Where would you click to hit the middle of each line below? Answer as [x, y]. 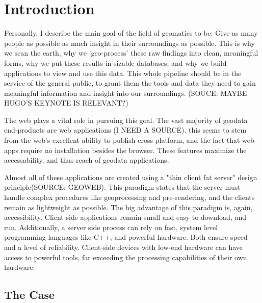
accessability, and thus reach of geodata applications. [87, 160]
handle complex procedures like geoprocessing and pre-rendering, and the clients [129, 197]
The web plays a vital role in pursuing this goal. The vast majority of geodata [126, 120]
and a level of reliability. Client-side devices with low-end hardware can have [124, 247]
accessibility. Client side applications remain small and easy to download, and [125, 217]
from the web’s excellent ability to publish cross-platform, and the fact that [122, 140]
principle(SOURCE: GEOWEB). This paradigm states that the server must [122, 187]
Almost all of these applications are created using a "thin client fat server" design [131, 177]
